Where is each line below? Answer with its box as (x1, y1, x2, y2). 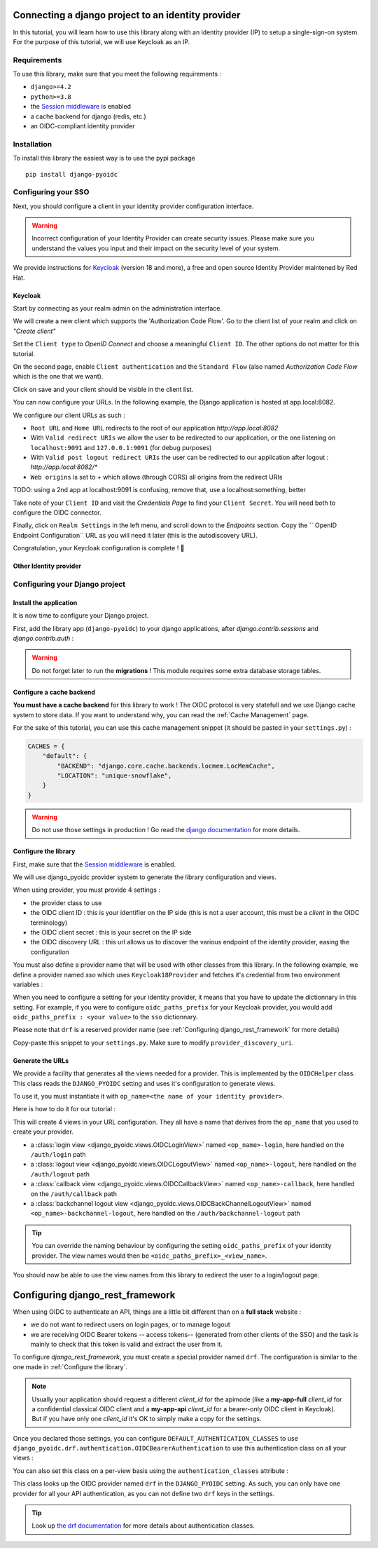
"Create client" (13, 327, 56, 335)
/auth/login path (30, 1150, 87, 1158)
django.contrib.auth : (13, 634, 74, 642)
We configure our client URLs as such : (13, 411, 125, 419)
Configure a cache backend (13, 688, 96, 696)
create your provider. (13, 1127, 73, 1136)
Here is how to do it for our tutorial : (13, 1105, 115, 1113)
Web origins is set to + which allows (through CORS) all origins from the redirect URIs (30, 473, 283, 481)
